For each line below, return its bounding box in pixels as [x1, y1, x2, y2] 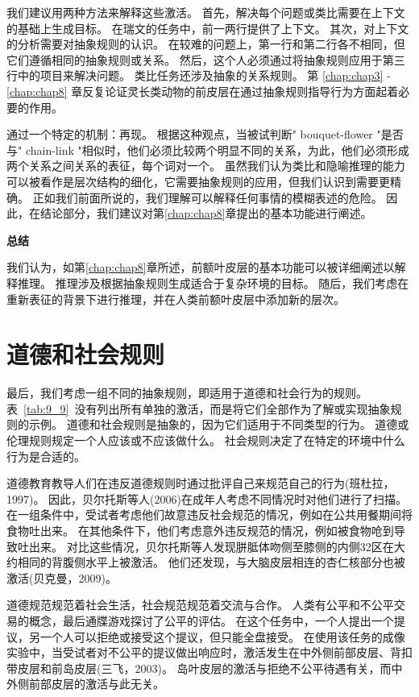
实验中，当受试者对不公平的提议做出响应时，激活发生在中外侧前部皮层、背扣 [6, 644, 413, 661]
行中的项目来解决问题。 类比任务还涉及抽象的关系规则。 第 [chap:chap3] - [6, 67, 391, 84]
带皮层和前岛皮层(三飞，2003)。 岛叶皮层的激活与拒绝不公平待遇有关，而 [6, 659, 392, 676]
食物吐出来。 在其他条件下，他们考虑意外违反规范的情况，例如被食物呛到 [6, 521, 394, 538]
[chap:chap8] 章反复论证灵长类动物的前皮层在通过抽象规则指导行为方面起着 [6, 82, 399, 99]
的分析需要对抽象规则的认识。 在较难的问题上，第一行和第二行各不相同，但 [6, 35, 405, 52]
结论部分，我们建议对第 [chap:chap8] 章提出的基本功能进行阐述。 [39, 205, 372, 222]
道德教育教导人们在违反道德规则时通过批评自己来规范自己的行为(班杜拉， [6, 475, 395, 492]
